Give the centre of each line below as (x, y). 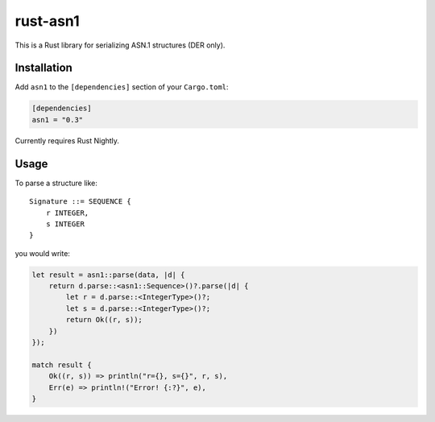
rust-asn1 (47, 21)
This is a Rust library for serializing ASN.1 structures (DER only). (120, 45)
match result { (62, 365)
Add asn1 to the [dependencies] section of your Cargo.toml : (122, 87)
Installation (43, 68)
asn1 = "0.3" (58, 120)
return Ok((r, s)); (104, 320)
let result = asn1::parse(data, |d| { (108, 275)
